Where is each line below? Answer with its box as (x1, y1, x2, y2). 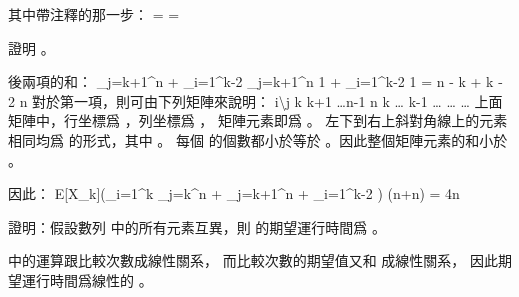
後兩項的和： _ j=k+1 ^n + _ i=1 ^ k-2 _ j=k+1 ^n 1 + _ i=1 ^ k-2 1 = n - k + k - (8, 71, 503, 92)
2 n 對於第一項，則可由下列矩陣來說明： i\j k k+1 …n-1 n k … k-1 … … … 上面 (8, 90, 503, 111)
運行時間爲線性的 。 (21, 269, 153, 290)
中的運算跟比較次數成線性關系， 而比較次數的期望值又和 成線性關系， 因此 (8, 250, 498, 271)
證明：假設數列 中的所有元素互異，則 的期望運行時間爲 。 (8, 216, 386, 237)
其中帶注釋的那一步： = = (8, 4, 180, 24)
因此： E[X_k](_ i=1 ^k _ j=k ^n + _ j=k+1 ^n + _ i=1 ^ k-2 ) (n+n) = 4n (8, 183, 460, 204)
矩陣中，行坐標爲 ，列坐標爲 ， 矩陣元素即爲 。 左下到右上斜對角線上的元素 (8, 110, 508, 131)
